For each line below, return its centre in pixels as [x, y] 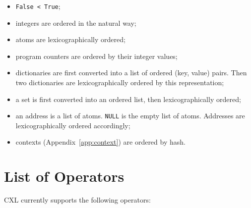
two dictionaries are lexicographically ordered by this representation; [120, 82]
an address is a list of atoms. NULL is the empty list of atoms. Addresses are [130, 116]
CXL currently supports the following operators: [77, 200]
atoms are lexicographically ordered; [70, 39]
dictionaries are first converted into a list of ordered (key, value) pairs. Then [131, 73]
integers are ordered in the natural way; [76, 23]
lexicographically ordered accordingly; [73, 125]
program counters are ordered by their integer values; [96, 56]
